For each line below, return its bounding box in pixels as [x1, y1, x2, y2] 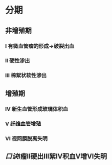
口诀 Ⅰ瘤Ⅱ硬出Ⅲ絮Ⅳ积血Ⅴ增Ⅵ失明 [5, 152, 107, 160]
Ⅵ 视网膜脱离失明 [5, 135, 48, 142]
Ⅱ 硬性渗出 [5, 57, 30, 64]
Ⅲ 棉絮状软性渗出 [5, 72, 47, 79]
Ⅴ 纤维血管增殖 [5, 120, 41, 127]
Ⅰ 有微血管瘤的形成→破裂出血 [5, 42, 74, 49]
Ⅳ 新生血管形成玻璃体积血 [5, 105, 68, 112]
